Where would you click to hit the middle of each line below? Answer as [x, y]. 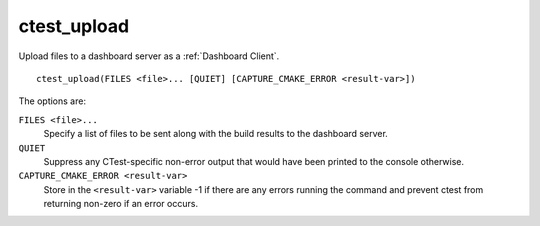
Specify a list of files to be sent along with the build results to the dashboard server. [216, 134]
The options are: [52, 101]
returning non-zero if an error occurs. [121, 204]
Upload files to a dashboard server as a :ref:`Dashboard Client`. [149, 56]
